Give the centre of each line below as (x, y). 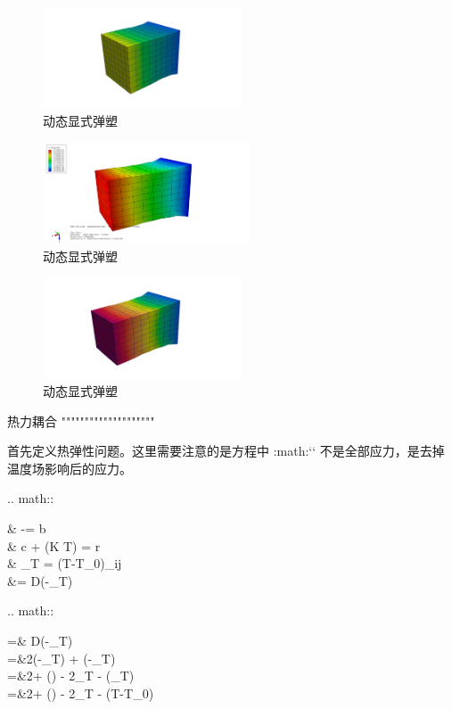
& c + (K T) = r (54, 545)
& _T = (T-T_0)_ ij (65, 563)
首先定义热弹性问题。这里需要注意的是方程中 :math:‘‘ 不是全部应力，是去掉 (226, 451)
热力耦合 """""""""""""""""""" (81, 420)
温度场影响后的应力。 (70, 468)
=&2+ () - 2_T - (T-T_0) (81, 693)
